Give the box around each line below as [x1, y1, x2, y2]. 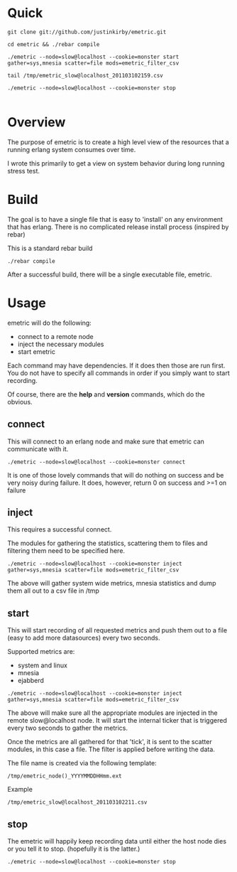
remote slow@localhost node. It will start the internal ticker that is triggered [7, 716, 227, 725]
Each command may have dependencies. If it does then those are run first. [7, 361, 226, 370]
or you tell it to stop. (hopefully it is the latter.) [7, 844, 140, 853]
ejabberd [17, 677, 45, 685]
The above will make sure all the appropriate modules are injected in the [7, 709, 218, 717]
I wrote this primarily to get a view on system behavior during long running [7, 158, 225, 168]
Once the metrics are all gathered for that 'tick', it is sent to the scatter [7, 738, 212, 746]
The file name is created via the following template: [7, 759, 158, 768]
